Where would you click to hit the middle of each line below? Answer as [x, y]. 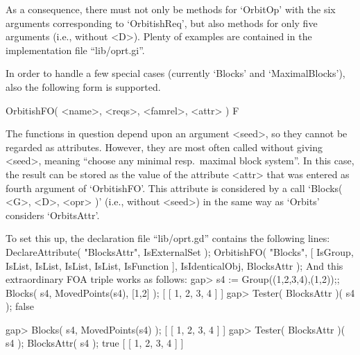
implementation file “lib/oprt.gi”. [75, 50]
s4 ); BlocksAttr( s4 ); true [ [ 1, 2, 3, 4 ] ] [95, 343]
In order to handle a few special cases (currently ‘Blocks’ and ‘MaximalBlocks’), [175, 73]
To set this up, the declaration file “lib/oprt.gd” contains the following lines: [168, 238]
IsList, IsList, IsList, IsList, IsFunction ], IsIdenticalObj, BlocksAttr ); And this [174, 265]
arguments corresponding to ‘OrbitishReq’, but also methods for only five [162, 23]
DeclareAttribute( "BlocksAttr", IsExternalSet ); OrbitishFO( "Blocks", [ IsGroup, [180, 251]
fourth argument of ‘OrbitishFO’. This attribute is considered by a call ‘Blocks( [174, 188]
